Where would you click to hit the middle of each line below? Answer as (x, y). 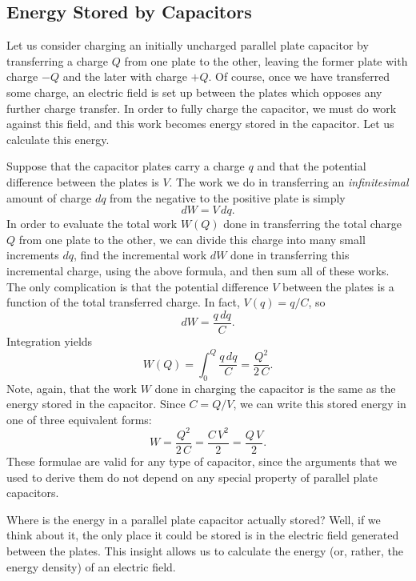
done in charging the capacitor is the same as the (275, 388)
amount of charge (49, 197)
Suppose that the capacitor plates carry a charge (126, 166)
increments (33, 255)
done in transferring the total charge (313, 224)
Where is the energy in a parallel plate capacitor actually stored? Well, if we (194, 519)
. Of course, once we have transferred (299, 76)
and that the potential (312, 166)
